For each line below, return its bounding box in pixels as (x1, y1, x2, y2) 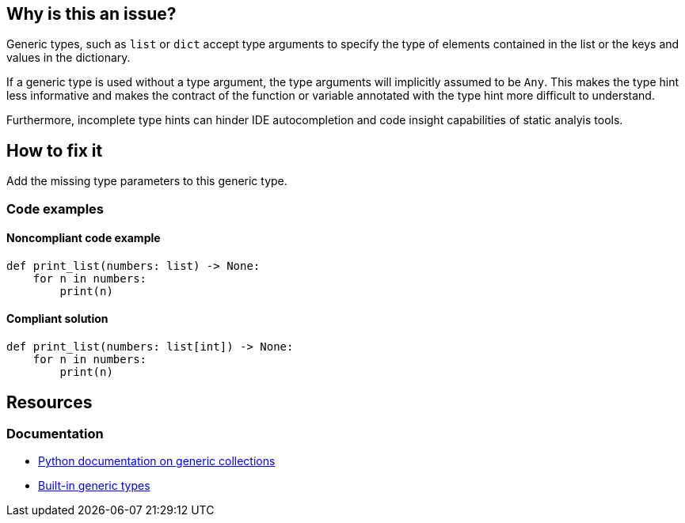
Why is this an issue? (6, 4, 177, 24)
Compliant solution (6, 312, 108, 326)
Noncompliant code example (6, 231, 161, 245)
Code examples (6, 200, 105, 217)
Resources (6, 392, 93, 412)
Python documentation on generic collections (38, 454, 276, 468)
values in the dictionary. (6, 51, 131, 65)
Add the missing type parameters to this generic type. (6, 174, 287, 188)
